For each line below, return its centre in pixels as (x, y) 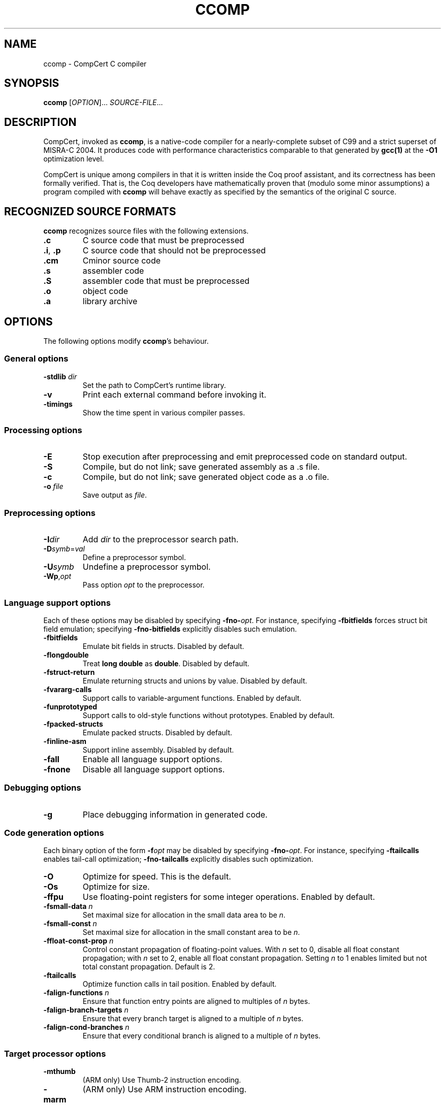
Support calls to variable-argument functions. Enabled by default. (192, 698)
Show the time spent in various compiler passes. (164, 412)
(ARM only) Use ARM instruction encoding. (165, 1089)
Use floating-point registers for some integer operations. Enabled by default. (229, 897)
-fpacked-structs (73, 724)
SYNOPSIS (32, 83)
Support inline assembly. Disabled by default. (158, 750)
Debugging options (43, 788)
